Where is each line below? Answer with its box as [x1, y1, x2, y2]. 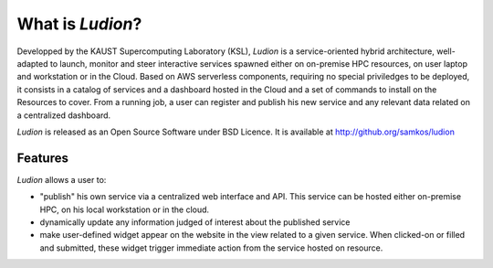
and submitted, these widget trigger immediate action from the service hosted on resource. [39, 242, 383, 253]
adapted [16, 58, 49, 69]
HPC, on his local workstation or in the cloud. [39, 204, 210, 215]
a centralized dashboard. [16, 110, 111, 121]
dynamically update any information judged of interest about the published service [39, 216, 351, 228]
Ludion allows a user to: [16, 174, 107, 185]
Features [16, 150, 68, 166]
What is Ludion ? [16, 14, 142, 34]
